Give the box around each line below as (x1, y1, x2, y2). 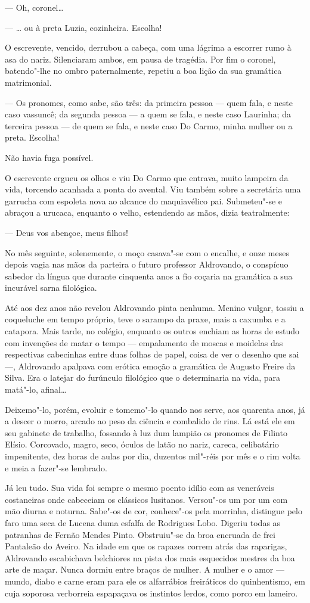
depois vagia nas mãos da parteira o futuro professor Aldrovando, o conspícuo (5, 258, 289, 271)
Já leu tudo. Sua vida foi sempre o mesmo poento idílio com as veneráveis (5, 481, 274, 494)
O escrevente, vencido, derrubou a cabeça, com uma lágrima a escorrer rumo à (5, 41, 292, 54)
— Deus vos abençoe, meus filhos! (5, 226, 128, 238)
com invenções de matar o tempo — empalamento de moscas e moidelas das (5, 336, 283, 349)
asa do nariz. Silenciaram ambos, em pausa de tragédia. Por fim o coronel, (5, 52, 276, 65)
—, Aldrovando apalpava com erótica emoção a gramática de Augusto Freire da (5, 359, 296, 372)
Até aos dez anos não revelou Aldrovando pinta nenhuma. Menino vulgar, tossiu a (5, 301, 304, 313)
